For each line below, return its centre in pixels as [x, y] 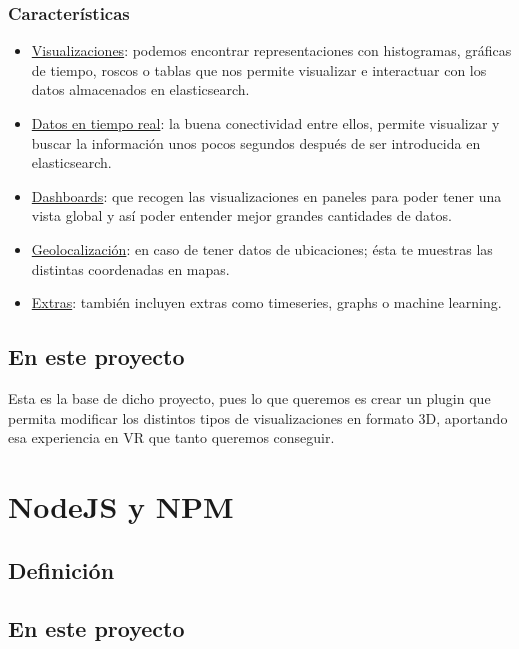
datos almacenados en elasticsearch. [140, 89]
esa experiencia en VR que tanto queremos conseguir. [171, 437]
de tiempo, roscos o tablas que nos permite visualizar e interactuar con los [259, 69]
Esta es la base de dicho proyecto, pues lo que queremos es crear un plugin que [249, 397]
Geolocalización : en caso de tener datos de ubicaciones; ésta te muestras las [262, 248]
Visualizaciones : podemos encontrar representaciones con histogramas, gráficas [271, 50]
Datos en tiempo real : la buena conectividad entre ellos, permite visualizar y [265, 123]
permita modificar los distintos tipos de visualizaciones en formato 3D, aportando [258, 417]
